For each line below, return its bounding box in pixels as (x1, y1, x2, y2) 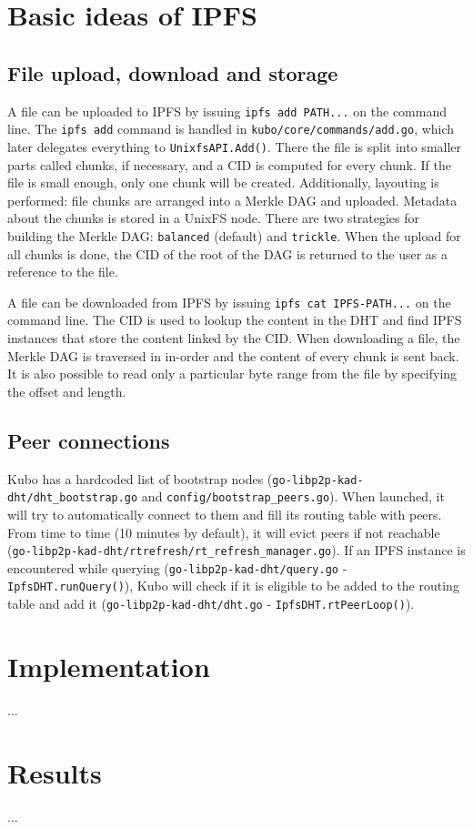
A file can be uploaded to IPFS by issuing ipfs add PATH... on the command (7, 101, 447, 120)
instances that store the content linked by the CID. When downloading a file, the (7, 329, 460, 348)
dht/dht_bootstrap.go (7, 491, 138, 505)
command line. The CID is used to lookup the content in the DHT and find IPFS (7, 310, 462, 329)
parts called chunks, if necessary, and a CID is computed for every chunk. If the (7, 155, 451, 174)
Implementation (7, 647, 210, 684)
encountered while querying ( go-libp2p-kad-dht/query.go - (7, 558, 347, 577)
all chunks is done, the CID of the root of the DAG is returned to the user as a (7, 244, 448, 263)
